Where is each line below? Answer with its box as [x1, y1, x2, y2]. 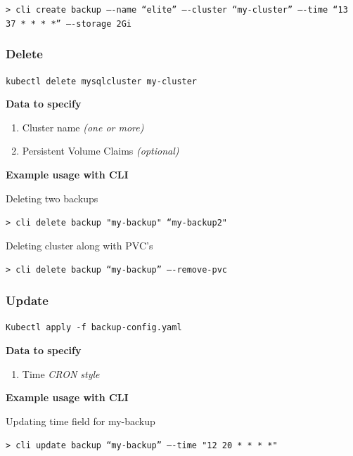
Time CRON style [22, 366, 100, 381]
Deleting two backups [6, 190, 98, 205]
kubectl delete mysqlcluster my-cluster [6, 76, 198, 86]
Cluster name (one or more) [22, 119, 144, 134]
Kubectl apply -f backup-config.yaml [6, 323, 182, 333]
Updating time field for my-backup [6, 413, 155, 428]
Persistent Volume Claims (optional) [22, 143, 179, 158]
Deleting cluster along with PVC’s [6, 237, 153, 252]
